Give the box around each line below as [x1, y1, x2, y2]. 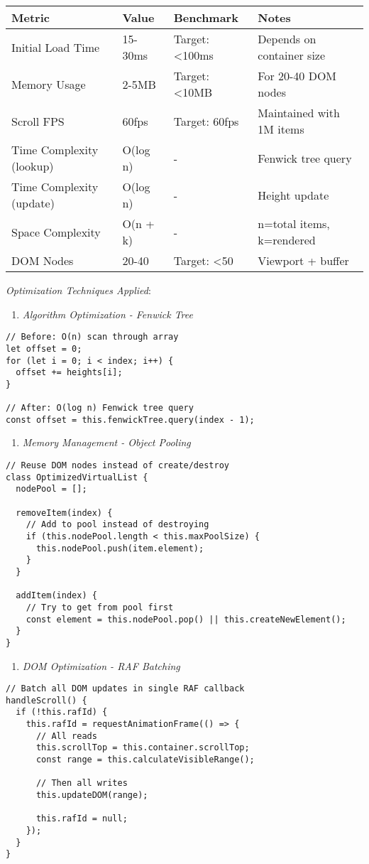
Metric [11, 9, 50, 26]
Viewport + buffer [258, 252, 349, 269]
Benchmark [173, 9, 238, 26]
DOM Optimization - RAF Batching [22, 658, 180, 673]
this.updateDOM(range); [35, 790, 148, 801]
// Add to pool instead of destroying [26, 519, 209, 530]
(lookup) [11, 158, 54, 174]
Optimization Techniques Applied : [6, 283, 151, 297]
